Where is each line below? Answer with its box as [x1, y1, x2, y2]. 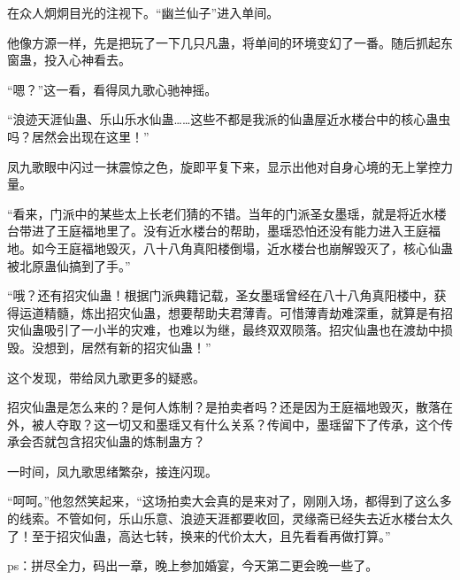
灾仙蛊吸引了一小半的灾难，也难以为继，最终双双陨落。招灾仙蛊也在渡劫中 [7, 321, 441, 339]
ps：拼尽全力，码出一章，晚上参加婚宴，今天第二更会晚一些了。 [7, 556, 379, 575]
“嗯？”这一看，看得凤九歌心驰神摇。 [7, 80, 218, 98]
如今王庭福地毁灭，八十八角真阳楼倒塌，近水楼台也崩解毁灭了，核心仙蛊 [31, 238, 453, 257]
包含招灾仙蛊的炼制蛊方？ [56, 432, 205, 451]
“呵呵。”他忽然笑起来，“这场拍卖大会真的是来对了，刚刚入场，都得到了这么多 [7, 491, 452, 510]
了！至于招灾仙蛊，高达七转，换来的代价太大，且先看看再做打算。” [7, 526, 391, 545]
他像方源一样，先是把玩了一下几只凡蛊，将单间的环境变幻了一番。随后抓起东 [7, 33, 453, 51]
